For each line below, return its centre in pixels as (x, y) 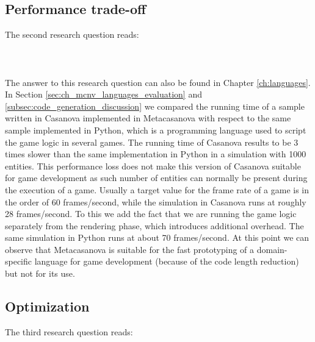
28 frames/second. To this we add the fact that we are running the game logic (151, 214)
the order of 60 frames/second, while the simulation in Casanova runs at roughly (156, 201)
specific (19, 261)
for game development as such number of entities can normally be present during (156, 178)
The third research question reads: (69, 331)
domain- (272, 249)
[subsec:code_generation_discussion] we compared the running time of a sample (155, 106)
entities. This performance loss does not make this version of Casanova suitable (153, 166)
